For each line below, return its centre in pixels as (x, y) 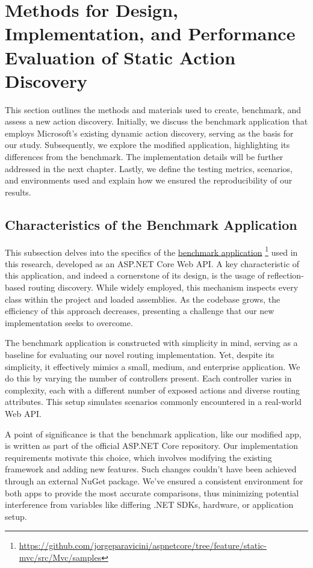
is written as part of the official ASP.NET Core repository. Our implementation (151, 446)
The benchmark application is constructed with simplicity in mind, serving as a (151, 343)
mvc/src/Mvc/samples (60, 557)
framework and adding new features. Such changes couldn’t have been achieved (151, 469)
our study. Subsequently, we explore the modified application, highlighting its (147, 145)
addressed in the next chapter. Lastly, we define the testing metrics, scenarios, (149, 168)
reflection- (286, 275)
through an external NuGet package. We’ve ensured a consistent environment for (154, 480)
